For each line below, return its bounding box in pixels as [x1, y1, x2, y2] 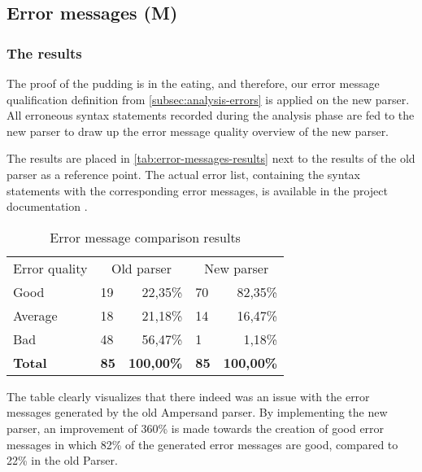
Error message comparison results [50, 227, 241, 247]
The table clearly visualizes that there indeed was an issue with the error [7, 387, 370, 404]
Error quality [13, 258, 88, 278]
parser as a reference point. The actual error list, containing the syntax [7, 165, 360, 182]
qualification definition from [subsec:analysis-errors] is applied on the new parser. [7, 90, 410, 107]
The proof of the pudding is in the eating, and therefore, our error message [7, 75, 380, 91]
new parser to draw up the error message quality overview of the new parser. [7, 122, 389, 139]
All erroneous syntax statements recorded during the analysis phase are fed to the [7, 107, 415, 124]
